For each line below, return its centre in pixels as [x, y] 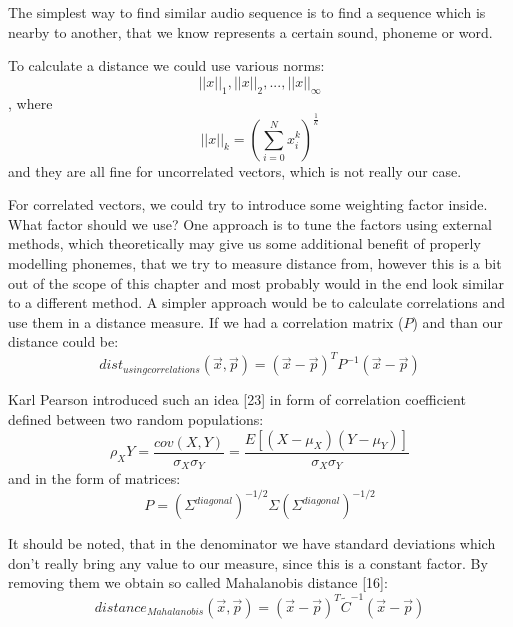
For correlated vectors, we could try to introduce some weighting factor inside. [248, 204]
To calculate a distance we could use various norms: [166, 65]
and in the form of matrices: [94, 478]
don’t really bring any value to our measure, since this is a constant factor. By [248, 562]
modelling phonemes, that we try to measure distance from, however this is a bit [255, 262]
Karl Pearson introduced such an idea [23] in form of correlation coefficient [237, 399]
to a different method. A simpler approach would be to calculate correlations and [256, 302]
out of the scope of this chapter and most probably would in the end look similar [256, 282]
